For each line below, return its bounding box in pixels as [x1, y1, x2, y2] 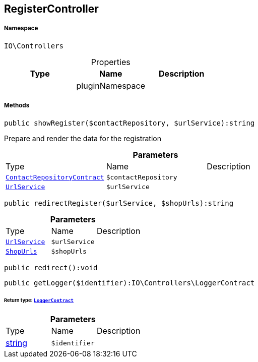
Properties [91, 56, 131, 67]
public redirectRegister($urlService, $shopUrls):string [4, 199, 234, 207]
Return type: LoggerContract [4, 297, 74, 304]
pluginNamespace [76, 80, 146, 91]
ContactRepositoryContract [6, 173, 104, 181]
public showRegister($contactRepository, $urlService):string [4, 118, 255, 127]
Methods [4, 102, 30, 109]
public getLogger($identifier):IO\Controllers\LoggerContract [4, 278, 255, 287]
